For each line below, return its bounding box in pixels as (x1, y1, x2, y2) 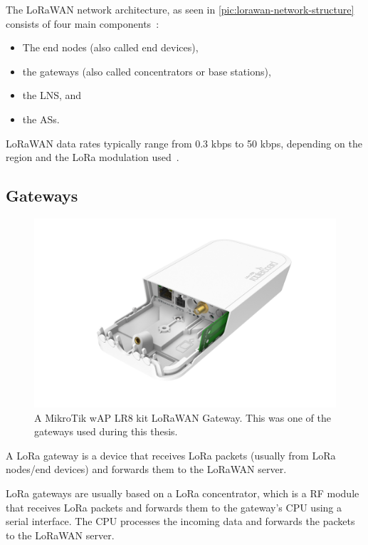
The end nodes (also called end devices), (22, 40, 199, 55)
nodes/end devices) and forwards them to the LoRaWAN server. (6, 462, 287, 477)
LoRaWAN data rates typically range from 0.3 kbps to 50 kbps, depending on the (6, 135, 362, 150)
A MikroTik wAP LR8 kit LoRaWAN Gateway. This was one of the (34, 410, 331, 425)
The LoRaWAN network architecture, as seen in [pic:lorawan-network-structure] (6, 2, 354, 16)
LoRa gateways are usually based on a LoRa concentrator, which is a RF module (6, 485, 359, 500)
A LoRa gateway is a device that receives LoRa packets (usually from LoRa (6, 447, 336, 462)
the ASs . (22, 111, 60, 126)
